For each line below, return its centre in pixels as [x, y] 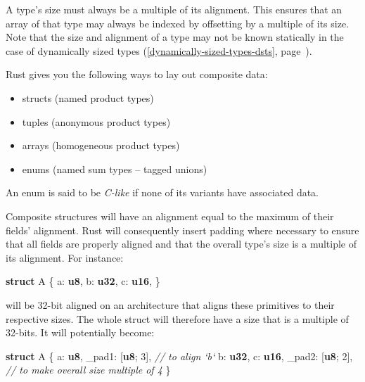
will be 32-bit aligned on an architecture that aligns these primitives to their [170, 304]
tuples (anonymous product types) [96, 121]
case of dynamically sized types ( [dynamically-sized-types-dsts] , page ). [159, 50]
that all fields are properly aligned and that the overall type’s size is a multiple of [181, 244]
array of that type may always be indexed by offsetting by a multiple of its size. [178, 23]
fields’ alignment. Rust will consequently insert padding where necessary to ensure [182, 230]
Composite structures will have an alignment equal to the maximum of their [170, 216]
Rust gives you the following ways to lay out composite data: [137, 74]
